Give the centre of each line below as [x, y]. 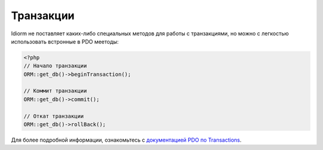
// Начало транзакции [55, 66]
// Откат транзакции [54, 116]
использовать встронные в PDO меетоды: [65, 41]
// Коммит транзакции [55, 91]
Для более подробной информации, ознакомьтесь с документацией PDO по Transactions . [126, 140]
